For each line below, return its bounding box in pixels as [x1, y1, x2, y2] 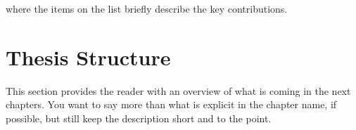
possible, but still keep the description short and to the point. [6, 110, 272, 125]
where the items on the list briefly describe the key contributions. [6, 1, 288, 15]
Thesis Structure [6, 42, 171, 71]
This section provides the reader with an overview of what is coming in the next [6, 83, 351, 98]
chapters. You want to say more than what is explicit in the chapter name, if [6, 97, 337, 112]
